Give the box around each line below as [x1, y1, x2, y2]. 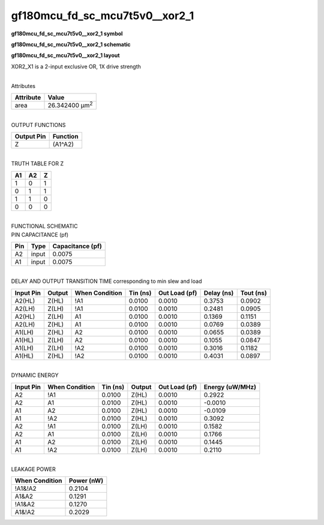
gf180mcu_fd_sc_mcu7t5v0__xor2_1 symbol [11, 30, 123, 37]
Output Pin [14, 132, 46, 140]
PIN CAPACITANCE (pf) [11, 231, 69, 238]
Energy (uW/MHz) [203, 382, 256, 391]
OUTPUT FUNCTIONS [11, 121, 66, 128]
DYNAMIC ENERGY [11, 372, 59, 379]
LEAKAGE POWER [11, 465, 56, 473]
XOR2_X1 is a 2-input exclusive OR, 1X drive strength [11, 63, 141, 70]
